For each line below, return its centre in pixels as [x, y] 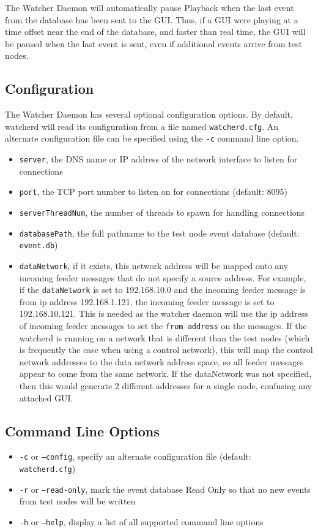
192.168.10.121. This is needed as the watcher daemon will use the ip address [164, 313]
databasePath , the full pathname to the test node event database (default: [159, 233]
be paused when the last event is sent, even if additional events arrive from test [153, 43]
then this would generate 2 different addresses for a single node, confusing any [165, 386]
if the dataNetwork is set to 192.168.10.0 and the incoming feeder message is [162, 290]
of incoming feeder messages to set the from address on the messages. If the [163, 326]
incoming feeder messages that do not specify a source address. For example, [163, 277]
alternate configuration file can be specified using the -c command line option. [152, 138]
